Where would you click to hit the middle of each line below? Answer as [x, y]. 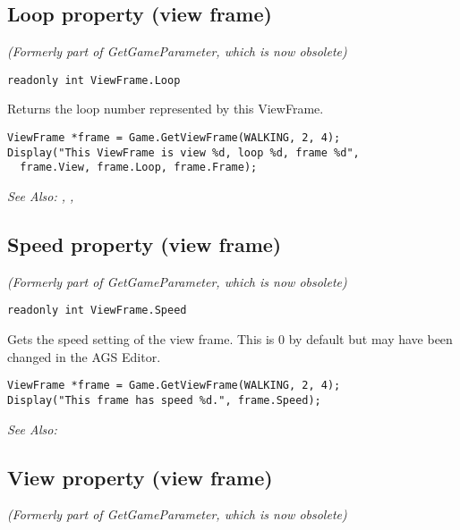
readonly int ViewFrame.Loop [94, 80]
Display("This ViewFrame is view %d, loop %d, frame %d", [183, 152]
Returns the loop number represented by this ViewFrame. [166, 109]
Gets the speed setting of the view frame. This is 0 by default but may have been [230, 339]
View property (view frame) [140, 477]
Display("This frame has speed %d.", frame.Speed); [164, 400]
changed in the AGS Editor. [84, 356]
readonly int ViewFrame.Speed [97, 311]
